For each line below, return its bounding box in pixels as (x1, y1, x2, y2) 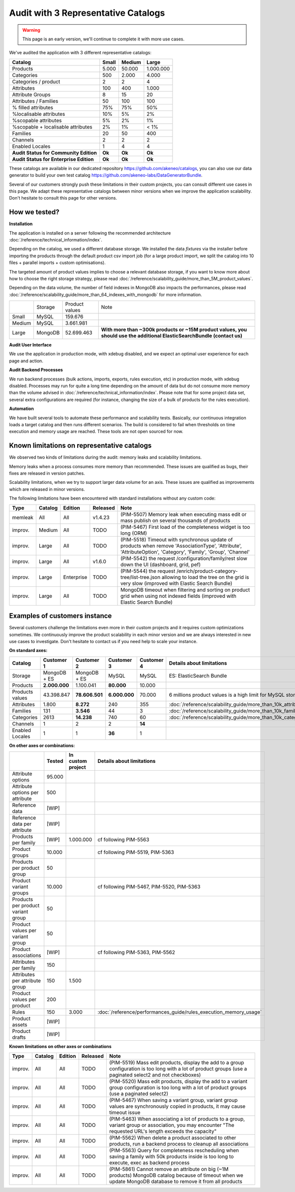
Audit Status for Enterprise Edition (12, 156, 94, 163)
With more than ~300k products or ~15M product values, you (101, 326, 247, 333)
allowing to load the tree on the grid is (161, 574, 249, 580)
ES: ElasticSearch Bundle (169, 672, 227, 679)
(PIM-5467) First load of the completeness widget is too (120, 523, 250, 530)
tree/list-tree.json (120, 574, 161, 580)
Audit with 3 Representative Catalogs (9, 7, 165, 18)
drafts (12, 1034, 26, 1041)
